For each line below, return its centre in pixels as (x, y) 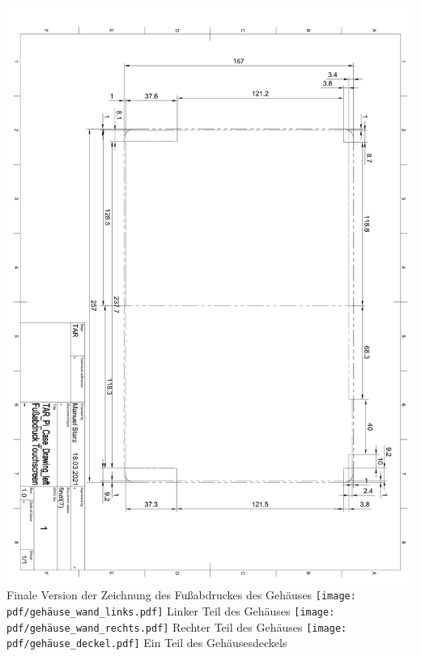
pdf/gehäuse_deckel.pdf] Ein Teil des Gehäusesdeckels (147, 643)
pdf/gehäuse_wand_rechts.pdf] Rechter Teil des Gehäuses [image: (177, 626)
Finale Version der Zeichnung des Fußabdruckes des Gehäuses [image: (181, 595)
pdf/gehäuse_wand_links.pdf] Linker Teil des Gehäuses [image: (171, 611)
